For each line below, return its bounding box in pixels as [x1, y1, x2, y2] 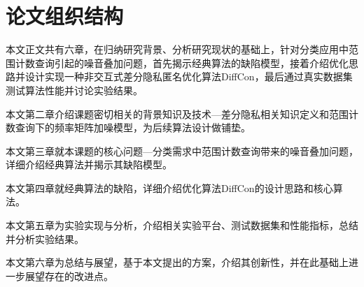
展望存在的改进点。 [24, 268, 113, 283]
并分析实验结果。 [6, 231, 84, 246]
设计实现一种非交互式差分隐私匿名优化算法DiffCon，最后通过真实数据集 [24, 69, 353, 84]
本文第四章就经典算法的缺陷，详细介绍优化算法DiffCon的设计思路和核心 [6, 180, 333, 195]
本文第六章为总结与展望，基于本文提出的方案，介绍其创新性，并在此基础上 [6, 255, 349, 270]
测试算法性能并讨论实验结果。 [6, 82, 143, 97]
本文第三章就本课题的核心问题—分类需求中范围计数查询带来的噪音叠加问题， [6, 143, 358, 158]
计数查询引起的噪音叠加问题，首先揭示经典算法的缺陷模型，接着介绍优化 [15, 55, 349, 70]
